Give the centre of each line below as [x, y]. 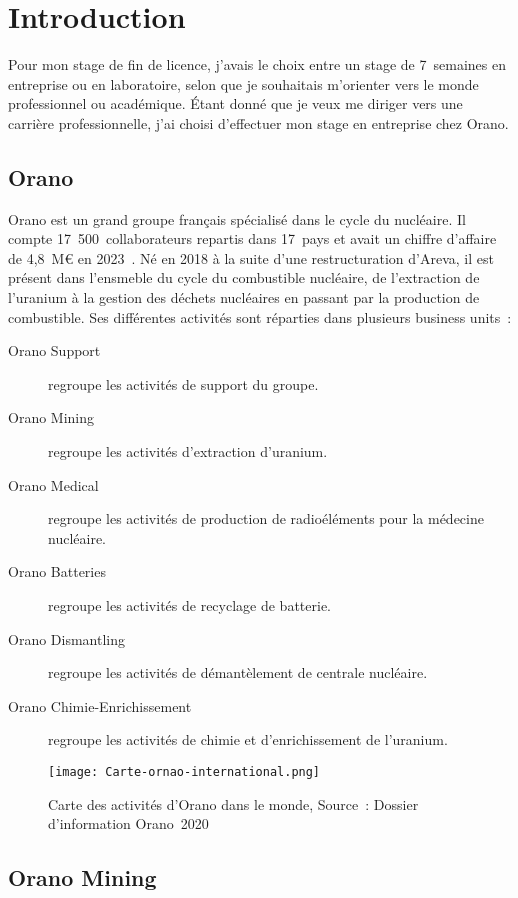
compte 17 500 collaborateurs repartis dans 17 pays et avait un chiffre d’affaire [252, 238]
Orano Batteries [57, 571]
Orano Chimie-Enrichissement [100, 705]
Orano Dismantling [66, 638]
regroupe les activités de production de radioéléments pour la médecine [266, 518]
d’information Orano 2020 [128, 823]
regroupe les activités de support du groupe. [183, 383]
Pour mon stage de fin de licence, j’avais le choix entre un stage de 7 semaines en [257, 64]
